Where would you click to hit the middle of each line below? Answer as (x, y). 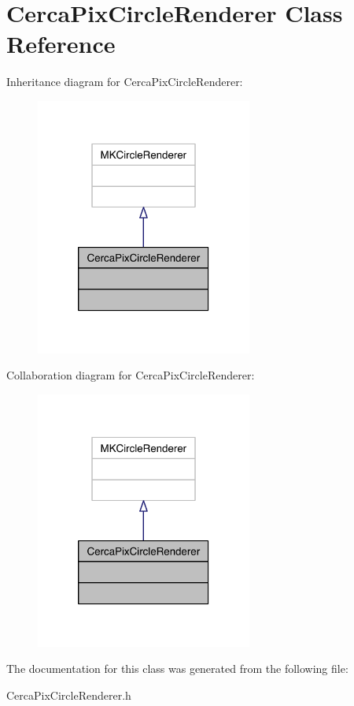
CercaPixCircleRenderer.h (69, 695)
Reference (61, 44)
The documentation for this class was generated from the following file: (177, 669)
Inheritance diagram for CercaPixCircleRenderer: (125, 82)
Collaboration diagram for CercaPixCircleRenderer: (131, 375)
